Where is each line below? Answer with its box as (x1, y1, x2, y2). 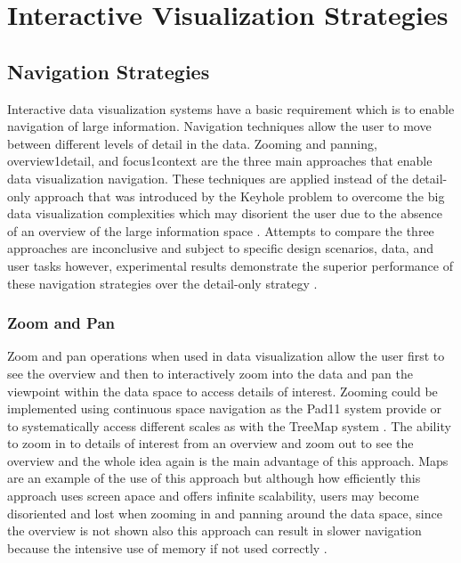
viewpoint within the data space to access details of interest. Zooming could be (7, 381, 438, 400)
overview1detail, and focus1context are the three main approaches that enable (7, 151, 433, 170)
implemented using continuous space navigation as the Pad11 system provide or (7, 399, 442, 418)
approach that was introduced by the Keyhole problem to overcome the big (34, 186, 445, 205)
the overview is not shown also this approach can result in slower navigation (7, 521, 422, 540)
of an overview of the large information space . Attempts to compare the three (7, 221, 434, 240)
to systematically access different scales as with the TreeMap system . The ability (7, 416, 451, 435)
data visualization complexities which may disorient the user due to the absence (7, 204, 442, 223)
